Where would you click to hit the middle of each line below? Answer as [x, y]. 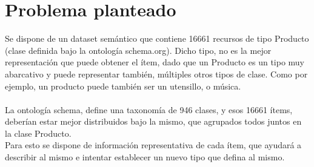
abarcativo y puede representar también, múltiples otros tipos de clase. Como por [156, 74]
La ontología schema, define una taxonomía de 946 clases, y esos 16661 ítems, [149, 109]
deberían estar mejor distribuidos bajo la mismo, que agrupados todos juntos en [153, 121]
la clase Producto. [38, 133]
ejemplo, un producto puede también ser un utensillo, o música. [123, 86]
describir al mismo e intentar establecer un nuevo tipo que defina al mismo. [145, 157]
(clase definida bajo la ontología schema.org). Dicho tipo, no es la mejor [138, 50]
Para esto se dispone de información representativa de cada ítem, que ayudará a [153, 145]
